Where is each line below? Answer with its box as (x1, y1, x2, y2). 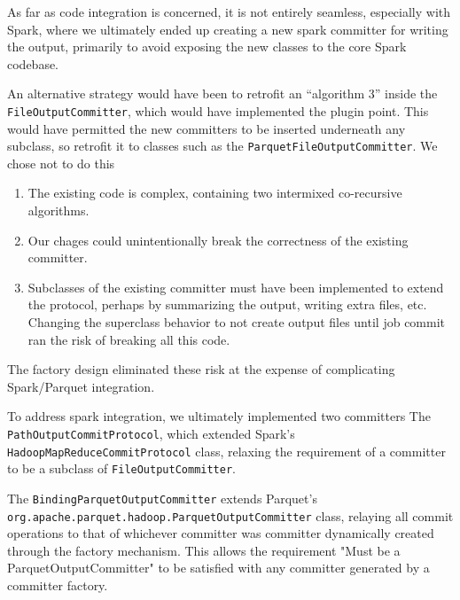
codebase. (7, 54, 59, 73)
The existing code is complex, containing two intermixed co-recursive (27, 183, 402, 202)
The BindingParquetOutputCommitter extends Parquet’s (7, 488, 317, 507)
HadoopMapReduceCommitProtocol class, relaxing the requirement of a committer (7, 441, 446, 460)
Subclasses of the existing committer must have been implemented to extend (27, 277, 444, 296)
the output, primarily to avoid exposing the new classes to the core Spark (7, 37, 407, 56)
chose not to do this (7, 153, 115, 172)
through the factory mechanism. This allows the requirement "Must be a (7, 541, 401, 559)
